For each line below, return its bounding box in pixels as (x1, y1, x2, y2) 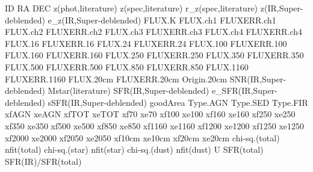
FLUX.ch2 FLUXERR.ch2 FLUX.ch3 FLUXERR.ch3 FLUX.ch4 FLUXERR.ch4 (5, 25, 303, 38)
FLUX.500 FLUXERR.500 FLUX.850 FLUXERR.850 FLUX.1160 (5, 60, 249, 73)
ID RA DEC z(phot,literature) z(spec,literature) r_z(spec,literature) (5, 2, 258, 14)
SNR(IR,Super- (229, 72, 287, 85)
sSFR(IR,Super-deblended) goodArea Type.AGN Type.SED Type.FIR (48, 96, 308, 108)
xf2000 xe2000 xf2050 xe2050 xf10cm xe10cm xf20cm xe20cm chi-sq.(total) (5, 131, 280, 144)
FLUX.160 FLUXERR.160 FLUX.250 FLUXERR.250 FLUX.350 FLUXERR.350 (5, 49, 304, 61)
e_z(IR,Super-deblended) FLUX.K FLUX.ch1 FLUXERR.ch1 (48, 13, 276, 26)
